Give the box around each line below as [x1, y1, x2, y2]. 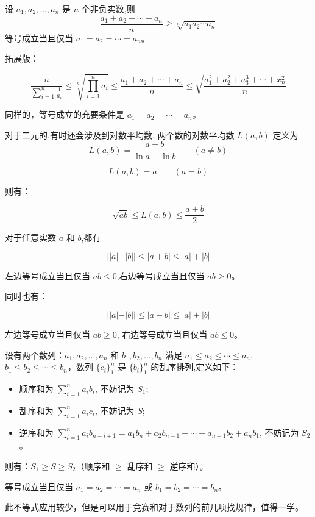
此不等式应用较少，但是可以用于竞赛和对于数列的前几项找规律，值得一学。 [5, 501, 303, 513]
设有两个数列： [5, 348, 65, 361]
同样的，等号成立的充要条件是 [5, 108, 124, 121]
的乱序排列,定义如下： [150, 360, 239, 373]
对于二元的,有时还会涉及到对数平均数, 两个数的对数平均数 [5, 128, 235, 141]
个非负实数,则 [81, 2, 135, 15]
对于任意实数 [5, 231, 56, 244]
